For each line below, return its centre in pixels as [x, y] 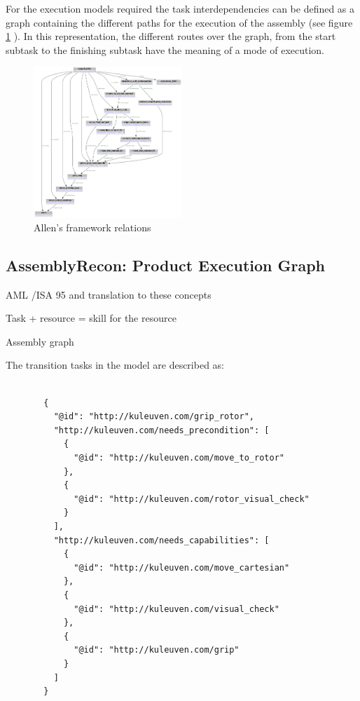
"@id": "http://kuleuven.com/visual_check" [176, 609]
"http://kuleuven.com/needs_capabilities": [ [161, 540]
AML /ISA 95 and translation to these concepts [109, 294]
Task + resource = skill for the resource [91, 318]
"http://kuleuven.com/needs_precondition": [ [161, 430]
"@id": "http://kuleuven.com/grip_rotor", [154, 417]
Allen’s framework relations [92, 227]
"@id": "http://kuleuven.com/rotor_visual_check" [192, 499]
